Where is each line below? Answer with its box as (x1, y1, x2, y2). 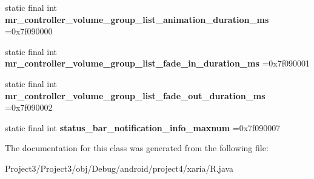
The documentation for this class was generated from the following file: (5, 142, 269, 154)
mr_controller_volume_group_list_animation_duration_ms (5, 13, 269, 25)
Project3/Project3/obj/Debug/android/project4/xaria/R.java (5, 161, 234, 174)
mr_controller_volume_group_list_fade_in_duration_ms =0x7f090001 (5, 57, 310, 70)
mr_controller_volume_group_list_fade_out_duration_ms (5, 89, 266, 102)
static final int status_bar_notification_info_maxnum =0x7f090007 (5, 121, 281, 134)
